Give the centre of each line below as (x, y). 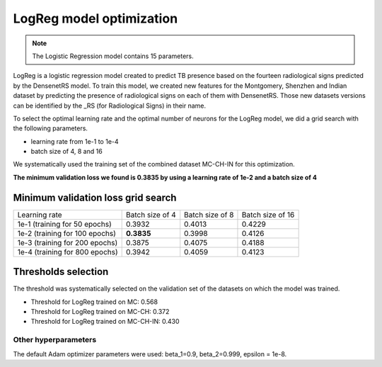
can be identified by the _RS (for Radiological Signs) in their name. (110, 106)
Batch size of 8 (209, 215)
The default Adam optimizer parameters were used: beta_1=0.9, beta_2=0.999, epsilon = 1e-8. (150, 354)
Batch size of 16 (268, 215)
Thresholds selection (61, 272)
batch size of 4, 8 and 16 (66, 152)
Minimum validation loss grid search (95, 197)
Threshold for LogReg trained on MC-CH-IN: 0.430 (105, 322)
